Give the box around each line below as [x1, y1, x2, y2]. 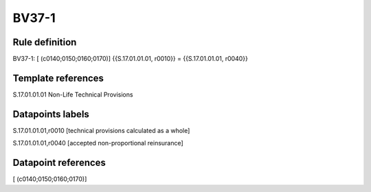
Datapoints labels [12, 108, 89, 120]
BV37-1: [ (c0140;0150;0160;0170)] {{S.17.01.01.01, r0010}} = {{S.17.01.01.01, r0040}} [12, 55, 249, 63]
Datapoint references [12, 157, 106, 169]
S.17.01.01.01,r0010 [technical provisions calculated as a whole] [12, 126, 190, 134]
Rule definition [12, 36, 77, 48]
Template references [12, 72, 104, 84]
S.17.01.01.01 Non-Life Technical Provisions [12, 90, 133, 99]
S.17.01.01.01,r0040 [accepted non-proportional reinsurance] [12, 139, 183, 147]
